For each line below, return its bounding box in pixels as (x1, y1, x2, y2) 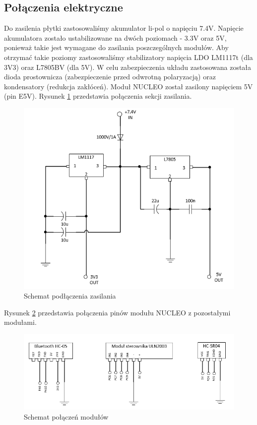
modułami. (4, 317, 37, 327)
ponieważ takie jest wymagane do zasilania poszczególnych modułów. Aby (4, 42, 229, 53)
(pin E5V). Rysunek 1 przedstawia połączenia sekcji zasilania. (4, 91, 192, 101)
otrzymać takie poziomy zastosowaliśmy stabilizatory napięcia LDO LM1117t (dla (4, 52, 253, 62)
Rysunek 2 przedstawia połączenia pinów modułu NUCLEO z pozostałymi (4, 307, 231, 317)
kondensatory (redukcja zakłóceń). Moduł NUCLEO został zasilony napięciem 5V (4, 81, 253, 91)
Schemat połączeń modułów (24, 411, 109, 422)
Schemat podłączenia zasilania (24, 291, 116, 301)
